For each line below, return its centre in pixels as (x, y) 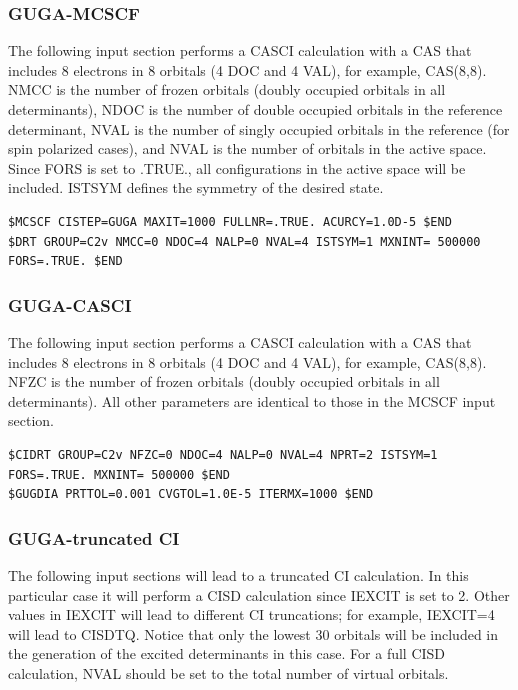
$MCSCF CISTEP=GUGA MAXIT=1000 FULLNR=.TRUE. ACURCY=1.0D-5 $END (230, 221)
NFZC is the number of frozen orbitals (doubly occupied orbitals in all (224, 381)
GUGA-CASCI (70, 304)
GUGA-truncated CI (94, 537)
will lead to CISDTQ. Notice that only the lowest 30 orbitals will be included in (253, 633)
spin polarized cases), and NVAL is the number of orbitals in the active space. (247, 148)
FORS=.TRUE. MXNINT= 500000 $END (119, 474)
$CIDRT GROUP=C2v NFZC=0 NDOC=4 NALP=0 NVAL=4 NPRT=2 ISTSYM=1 (223, 454)
